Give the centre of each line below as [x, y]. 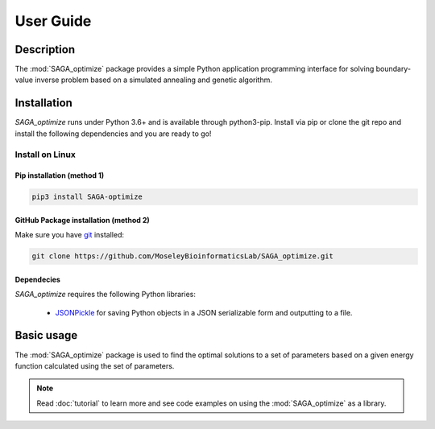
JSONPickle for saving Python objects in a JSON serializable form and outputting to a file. [204, 312]
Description [45, 49]
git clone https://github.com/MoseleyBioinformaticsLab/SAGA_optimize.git [183, 256]
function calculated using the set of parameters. [95, 365]
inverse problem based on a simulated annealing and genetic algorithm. [154, 80]
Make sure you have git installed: [70, 235]
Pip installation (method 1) [60, 175]
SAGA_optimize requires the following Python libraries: [106, 295]
